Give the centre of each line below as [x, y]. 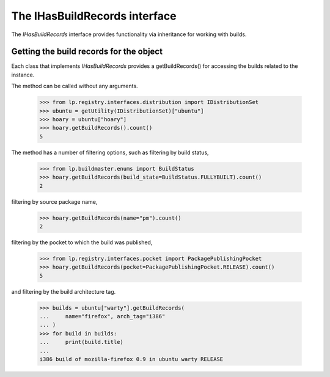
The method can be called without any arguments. [75, 86]
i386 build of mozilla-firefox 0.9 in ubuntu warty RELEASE [131, 359]
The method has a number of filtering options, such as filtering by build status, [110, 152]
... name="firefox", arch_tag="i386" [102, 316]
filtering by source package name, [54, 201]
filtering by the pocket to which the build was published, [82, 242]
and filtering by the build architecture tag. [64, 291]
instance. [23, 75]
